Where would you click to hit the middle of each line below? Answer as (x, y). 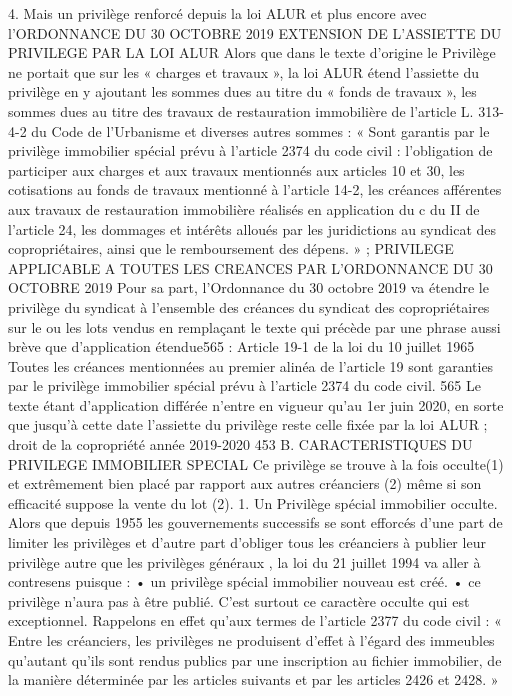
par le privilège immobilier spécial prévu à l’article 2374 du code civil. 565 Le (244, 385)
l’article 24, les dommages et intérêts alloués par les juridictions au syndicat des (252, 228)
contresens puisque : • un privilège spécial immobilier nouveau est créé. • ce (244, 581)
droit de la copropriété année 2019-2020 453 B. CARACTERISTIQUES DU (240, 444)
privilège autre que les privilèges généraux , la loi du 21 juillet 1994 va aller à (244, 561)
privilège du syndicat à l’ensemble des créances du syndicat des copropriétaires (249, 306)
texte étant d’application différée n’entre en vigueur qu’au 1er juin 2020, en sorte (256, 404)
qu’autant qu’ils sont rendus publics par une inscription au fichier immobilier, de (255, 659)
